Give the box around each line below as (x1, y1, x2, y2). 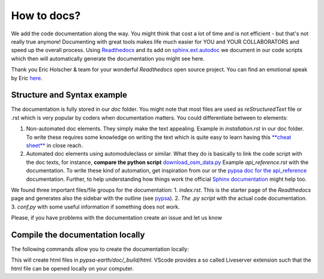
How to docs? (11, 9, 81, 22)
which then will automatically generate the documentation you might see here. (11, 54, 205, 62)
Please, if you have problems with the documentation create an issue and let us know (11, 214, 222, 222)
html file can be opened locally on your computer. (11, 265, 134, 272)
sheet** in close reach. (26, 141, 83, 149)
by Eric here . (11, 74, 43, 81)
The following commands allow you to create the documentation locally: (11, 245, 189, 253)
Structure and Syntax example (11, 90, 127, 100)
